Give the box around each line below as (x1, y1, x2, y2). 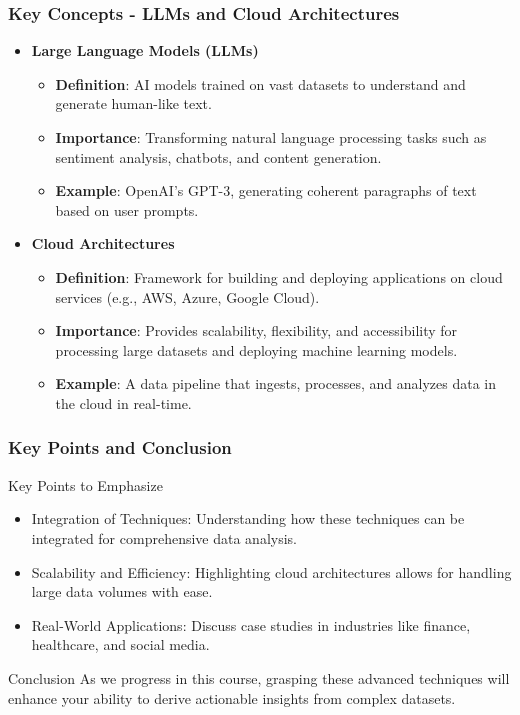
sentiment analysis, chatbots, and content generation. (55, 146, 382, 167)
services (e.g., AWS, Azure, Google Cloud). (55, 286, 320, 307)
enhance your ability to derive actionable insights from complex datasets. (8, 687, 456, 708)
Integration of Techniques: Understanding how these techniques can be (31, 508, 465, 529)
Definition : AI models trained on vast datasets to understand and (55, 73, 466, 94)
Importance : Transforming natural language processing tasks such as (55, 127, 487, 147)
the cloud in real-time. (55, 392, 192, 413)
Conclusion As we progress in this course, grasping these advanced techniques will (8, 667, 510, 688)
